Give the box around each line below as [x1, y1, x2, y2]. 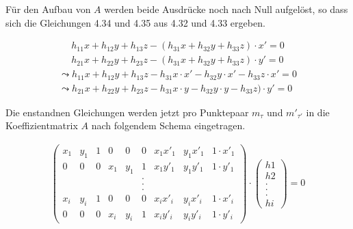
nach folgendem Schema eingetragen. [91, 118, 246, 133]
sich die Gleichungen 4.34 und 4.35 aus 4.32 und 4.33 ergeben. [5, 15, 265, 29]
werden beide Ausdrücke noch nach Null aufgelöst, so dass [104, 2, 348, 16]
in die [306, 105, 330, 119]
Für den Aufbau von [5, 2, 91, 16]
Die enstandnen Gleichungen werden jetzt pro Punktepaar [5, 105, 249, 119]
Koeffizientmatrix [5, 118, 78, 133]
